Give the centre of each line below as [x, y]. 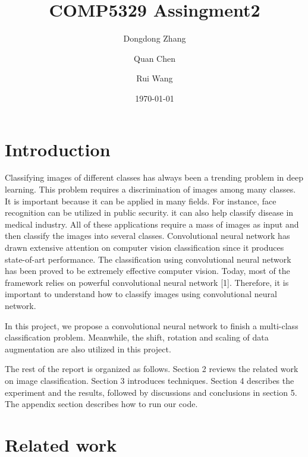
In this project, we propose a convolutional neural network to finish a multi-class [152, 325]
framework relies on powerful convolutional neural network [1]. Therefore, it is [147, 282]
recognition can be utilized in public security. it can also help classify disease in [149, 212]
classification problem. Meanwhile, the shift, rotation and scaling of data [137, 337]
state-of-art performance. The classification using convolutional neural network [148, 259]
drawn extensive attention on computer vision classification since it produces [144, 247]
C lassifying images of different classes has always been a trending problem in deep [154, 177]
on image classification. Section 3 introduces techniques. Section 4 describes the [150, 380]
